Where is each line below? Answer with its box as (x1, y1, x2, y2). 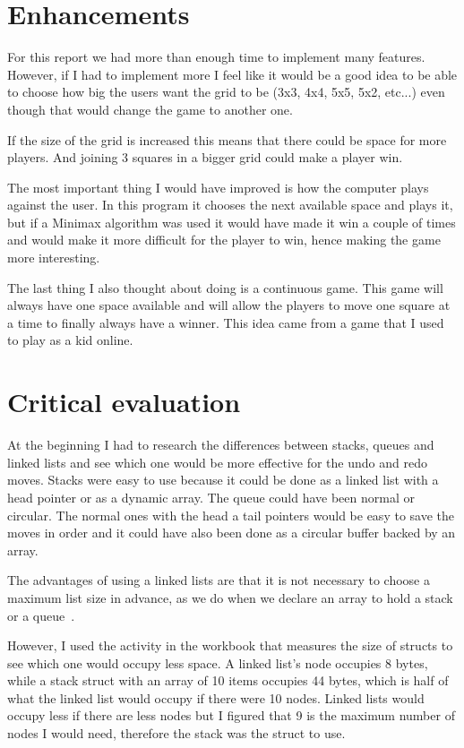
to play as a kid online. (7, 331, 133, 349)
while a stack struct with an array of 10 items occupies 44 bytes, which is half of (7, 671, 449, 690)
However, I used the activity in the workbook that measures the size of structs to (7, 636, 453, 655)
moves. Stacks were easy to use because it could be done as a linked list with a (7, 470, 439, 489)
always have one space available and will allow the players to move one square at (7, 296, 451, 314)
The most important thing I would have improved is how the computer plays (7, 177, 429, 196)
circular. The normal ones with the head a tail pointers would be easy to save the (7, 505, 454, 524)
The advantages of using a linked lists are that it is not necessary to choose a (7, 571, 430, 589)
